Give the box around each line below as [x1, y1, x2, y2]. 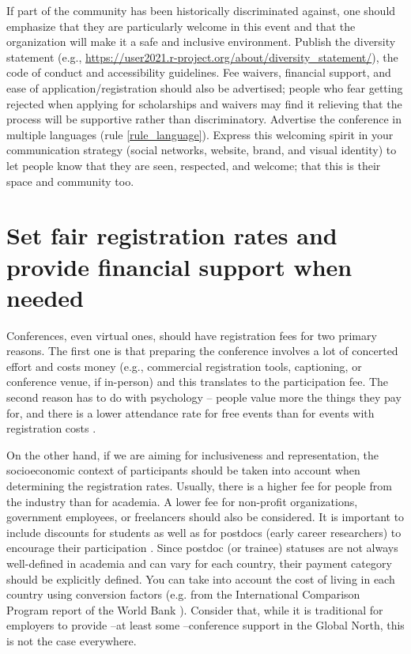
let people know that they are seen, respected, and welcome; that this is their [6, 157, 381, 173]
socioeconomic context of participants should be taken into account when [6, 462, 360, 478]
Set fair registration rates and [6, 219, 337, 251]
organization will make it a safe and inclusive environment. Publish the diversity [6, 33, 396, 50]
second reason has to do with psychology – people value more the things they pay [6, 389, 402, 405]
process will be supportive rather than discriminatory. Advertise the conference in [6, 111, 402, 127]
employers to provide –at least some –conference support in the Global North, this [6, 617, 405, 633]
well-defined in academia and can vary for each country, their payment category [6, 554, 392, 571]
